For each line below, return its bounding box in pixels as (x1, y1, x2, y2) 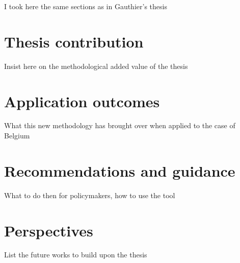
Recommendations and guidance (4, 160, 235, 181)
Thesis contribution (4, 31, 144, 52)
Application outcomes (4, 90, 160, 111)
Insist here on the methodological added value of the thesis (4, 60, 188, 71)
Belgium (4, 130, 30, 141)
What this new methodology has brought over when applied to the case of (4, 120, 235, 131)
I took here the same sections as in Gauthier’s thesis (4, 1, 167, 11)
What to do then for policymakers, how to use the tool (4, 189, 175, 200)
